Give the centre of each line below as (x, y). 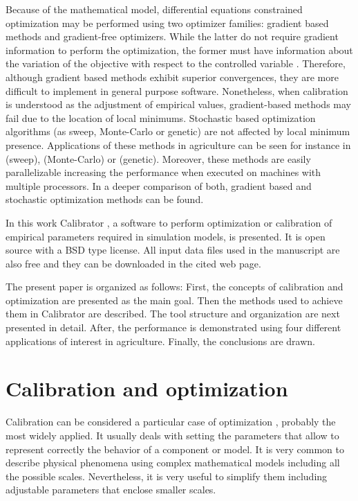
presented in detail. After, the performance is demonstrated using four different (173, 327)
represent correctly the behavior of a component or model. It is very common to (175, 449)
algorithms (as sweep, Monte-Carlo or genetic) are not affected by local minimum (178, 131)
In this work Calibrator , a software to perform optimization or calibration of (169, 222)
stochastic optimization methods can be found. (105, 199)
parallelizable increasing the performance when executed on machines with (163, 172)
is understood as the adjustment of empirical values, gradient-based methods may (178, 104)
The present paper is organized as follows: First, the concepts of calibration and (175, 287)
